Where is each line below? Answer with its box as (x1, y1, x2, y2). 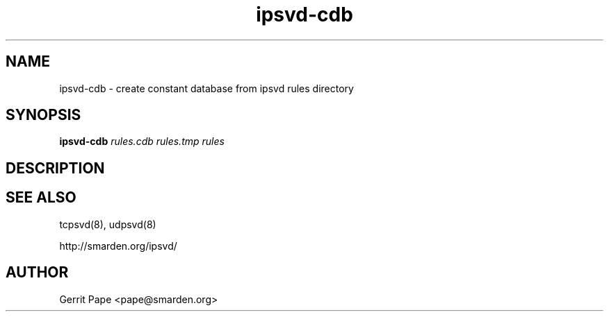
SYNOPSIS (6, 106, 81, 124)
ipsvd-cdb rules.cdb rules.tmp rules (59, 135, 225, 148)
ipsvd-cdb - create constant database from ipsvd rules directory (59, 82, 354, 94)
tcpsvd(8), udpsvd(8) (59, 218, 156, 230)
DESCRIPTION (6, 159, 105, 177)
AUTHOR (6, 264, 69, 282)
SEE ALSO (6, 189, 76, 207)
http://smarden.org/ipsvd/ (59, 239, 177, 252)
